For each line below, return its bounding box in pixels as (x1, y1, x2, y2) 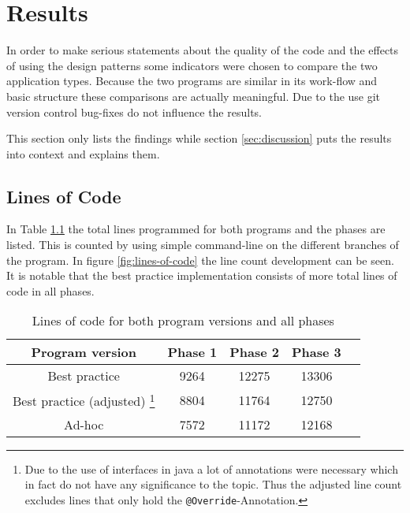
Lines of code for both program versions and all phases (32, 311, 334, 330)
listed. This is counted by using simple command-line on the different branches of (6, 236, 399, 253)
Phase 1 (167, 343, 218, 362)
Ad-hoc (64, 414, 104, 433)
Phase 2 (229, 343, 279, 362)
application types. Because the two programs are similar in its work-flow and (6, 72, 378, 89)
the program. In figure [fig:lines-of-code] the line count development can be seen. (6, 251, 394, 268)
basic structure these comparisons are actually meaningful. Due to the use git (6, 87, 381, 104)
